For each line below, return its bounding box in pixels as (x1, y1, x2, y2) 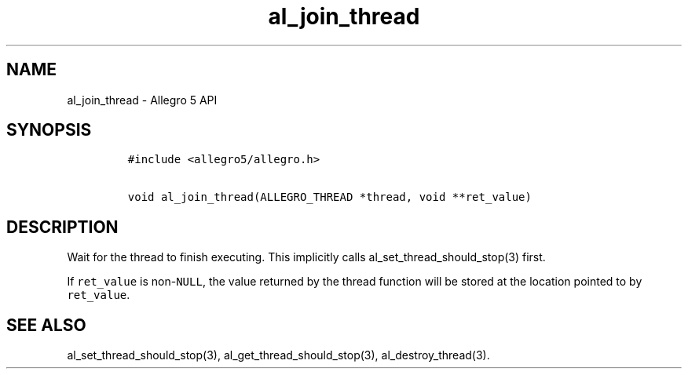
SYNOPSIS (6, 120, 92, 140)
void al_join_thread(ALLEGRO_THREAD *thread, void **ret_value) (127, 191, 532, 204)
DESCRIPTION (6, 217, 119, 237)
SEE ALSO (6, 315, 86, 335)
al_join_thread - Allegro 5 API (67, 93, 218, 107)
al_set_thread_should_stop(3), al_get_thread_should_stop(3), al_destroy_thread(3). (67, 348, 490, 362)
